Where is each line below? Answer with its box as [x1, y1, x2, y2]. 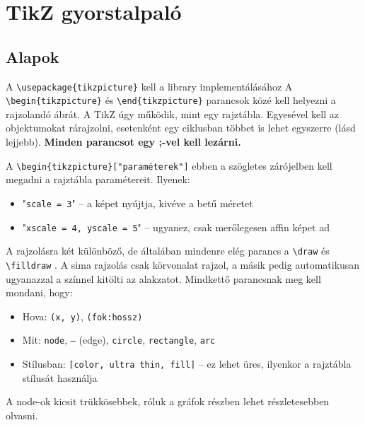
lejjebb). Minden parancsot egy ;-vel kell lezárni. [6, 134, 241, 149]
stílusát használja [22, 370, 98, 385]
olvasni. [6, 407, 38, 422]
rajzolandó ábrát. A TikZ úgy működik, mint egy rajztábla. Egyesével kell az [6, 106, 339, 121]
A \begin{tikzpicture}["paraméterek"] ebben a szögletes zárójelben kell [6, 158, 332, 173]
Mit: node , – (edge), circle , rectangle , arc [22, 332, 216, 347]
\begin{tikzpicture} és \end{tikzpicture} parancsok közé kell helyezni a [6, 93, 336, 107]
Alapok [6, 45, 59, 67]
